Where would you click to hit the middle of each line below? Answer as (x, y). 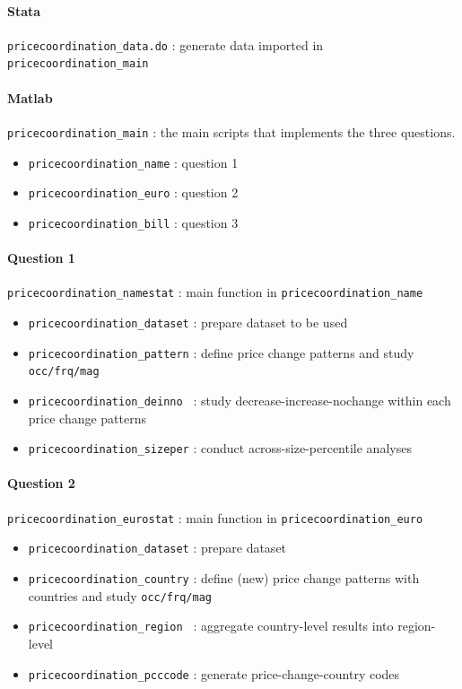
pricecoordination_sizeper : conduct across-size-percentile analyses (220, 448)
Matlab (30, 97)
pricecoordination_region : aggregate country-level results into (211, 626)
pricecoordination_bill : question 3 (133, 222)
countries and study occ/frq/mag (120, 595)
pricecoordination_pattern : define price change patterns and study (221, 352)
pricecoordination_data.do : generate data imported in (166, 44)
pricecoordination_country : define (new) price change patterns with (224, 577)
